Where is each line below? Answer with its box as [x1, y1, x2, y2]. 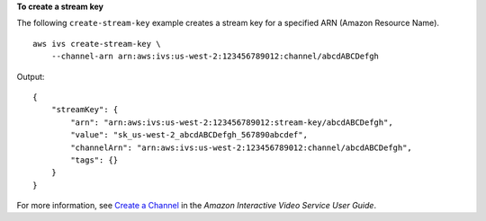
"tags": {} [70, 155, 119, 165]
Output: [16, 71, 45, 82]
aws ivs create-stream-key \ [32, 39, 161, 49]
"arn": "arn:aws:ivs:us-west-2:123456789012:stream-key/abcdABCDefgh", [70, 117, 393, 128]
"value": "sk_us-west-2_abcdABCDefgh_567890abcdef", [70, 130, 308, 140]
